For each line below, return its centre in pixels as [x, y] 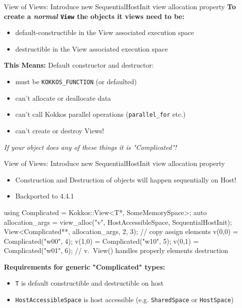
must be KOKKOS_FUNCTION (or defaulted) [76, 82]
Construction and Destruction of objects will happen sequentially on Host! [126, 179]
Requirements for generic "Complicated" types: [85, 266]
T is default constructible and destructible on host [89, 283]
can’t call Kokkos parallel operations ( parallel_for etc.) [100, 114]
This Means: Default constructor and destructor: [79, 65]
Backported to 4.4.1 [45, 196]
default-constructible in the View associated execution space [105, 32]
